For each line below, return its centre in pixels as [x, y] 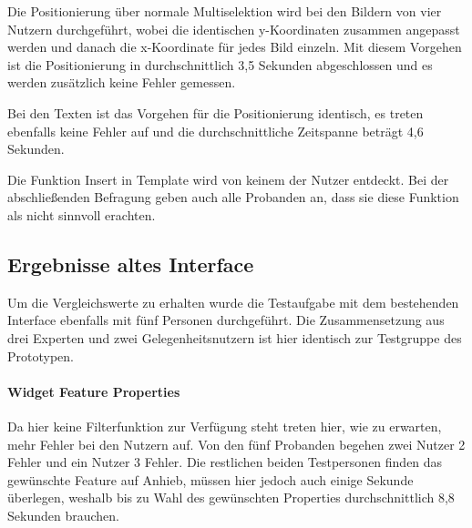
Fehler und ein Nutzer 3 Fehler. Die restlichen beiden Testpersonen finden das [225, 462]
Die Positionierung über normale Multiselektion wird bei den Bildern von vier [225, 11]
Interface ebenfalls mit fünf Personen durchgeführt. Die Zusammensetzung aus [226, 320]
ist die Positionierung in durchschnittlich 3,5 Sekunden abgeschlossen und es [220, 64]
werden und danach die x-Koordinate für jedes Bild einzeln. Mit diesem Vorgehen [235, 47]
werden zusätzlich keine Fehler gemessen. [122, 82]
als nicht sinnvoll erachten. [82, 214]
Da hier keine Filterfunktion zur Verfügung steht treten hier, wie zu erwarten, [225, 426]
